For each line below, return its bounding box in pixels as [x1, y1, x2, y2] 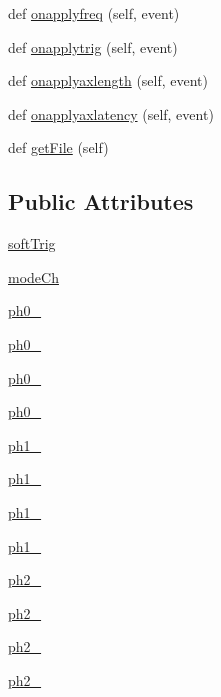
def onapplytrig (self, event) [8, 36, 178, 57]
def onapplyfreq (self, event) [8, 3, 180, 23]
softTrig [8, 233, 56, 254]
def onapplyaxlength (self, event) [8, 70, 209, 91]
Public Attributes [8, 186, 194, 217]
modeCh [8, 266, 59, 287]
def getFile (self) [8, 137, 109, 158]
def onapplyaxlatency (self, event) [8, 103, 214, 124]
